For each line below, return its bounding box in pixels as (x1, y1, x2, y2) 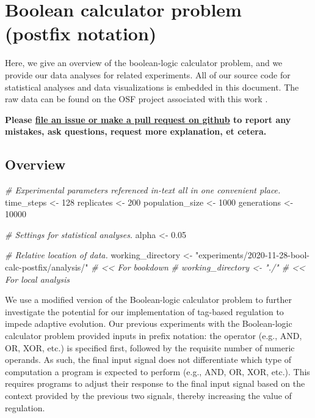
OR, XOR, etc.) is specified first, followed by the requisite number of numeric (5, 341, 295, 354)
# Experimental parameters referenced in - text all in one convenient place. (5, 184, 281, 196)
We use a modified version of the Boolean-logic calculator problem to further (5, 293, 292, 306)
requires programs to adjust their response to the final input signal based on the (5, 377, 305, 390)
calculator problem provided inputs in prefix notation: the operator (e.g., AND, (5, 329, 302, 342)
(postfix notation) (5, 21, 157, 46)
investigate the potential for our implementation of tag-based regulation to (5, 305, 284, 318)
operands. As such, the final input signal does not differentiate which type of (5, 353, 292, 366)
